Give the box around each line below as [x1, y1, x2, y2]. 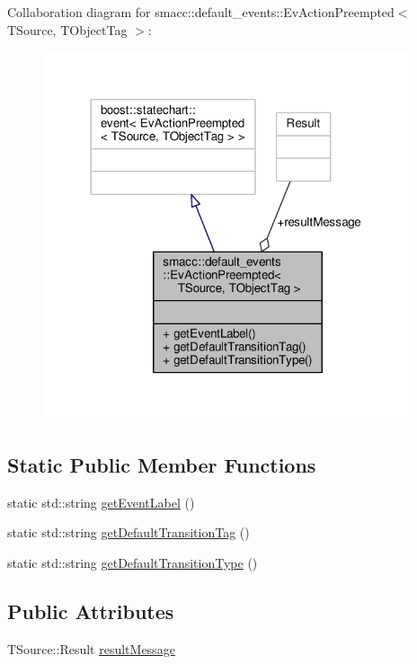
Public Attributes [7, 597, 174, 624]
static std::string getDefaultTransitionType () [7, 553, 258, 571]
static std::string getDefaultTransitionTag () [7, 523, 250, 542]
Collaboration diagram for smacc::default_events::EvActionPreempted [7, 3, 395, 21]
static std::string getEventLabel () [7, 492, 195, 511]
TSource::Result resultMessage [7, 639, 175, 658]
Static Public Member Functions [7, 451, 316, 478]
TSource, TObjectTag [7, 20, 128, 39]
